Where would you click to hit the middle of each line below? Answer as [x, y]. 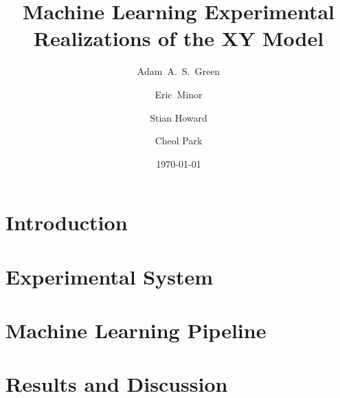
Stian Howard [179, 117]
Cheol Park [179, 141]
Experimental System [110, 276]
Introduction [67, 222]
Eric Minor [179, 94]
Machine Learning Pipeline [136, 330]
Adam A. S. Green [179, 71]
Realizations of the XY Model [179, 38]
